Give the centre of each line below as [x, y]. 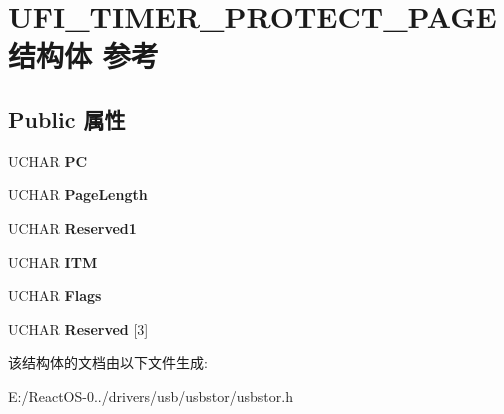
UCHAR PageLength [78, 194]
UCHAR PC [48, 160]
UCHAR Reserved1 [72, 227]
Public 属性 [67, 118]
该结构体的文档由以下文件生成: [108, 362]
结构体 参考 [83, 55]
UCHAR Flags [55, 295]
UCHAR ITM [53, 261]
